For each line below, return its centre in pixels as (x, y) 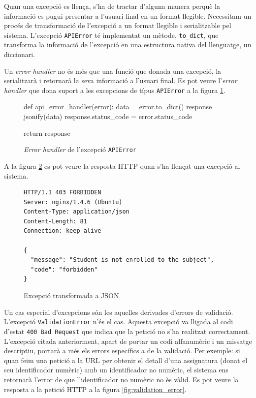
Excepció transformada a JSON (71, 295)
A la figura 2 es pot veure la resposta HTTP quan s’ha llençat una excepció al (122, 166)
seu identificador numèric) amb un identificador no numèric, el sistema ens (116, 370)
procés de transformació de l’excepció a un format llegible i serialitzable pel (118, 25)
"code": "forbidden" (64, 269)
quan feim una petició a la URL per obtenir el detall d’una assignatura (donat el (126, 360)
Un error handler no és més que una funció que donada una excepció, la (113, 71)
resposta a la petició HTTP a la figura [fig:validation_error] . (95, 389)
